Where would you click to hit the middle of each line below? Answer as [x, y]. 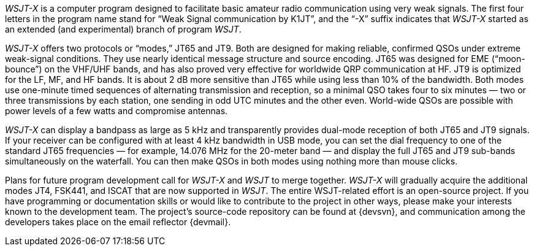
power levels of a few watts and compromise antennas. [116, 111]
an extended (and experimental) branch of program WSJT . [123, 29]
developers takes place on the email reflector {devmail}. [118, 222]
